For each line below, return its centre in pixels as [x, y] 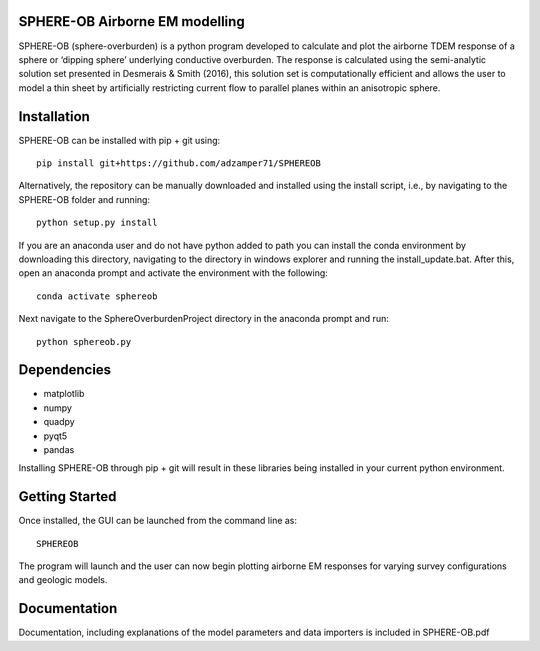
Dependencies [65, 370]
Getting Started [67, 496]
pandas [59, 449]
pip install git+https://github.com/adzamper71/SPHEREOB [179, 163]
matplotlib [64, 394]
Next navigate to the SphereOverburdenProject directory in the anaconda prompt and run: [203, 319]
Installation [54, 116]
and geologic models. [63, 580]
